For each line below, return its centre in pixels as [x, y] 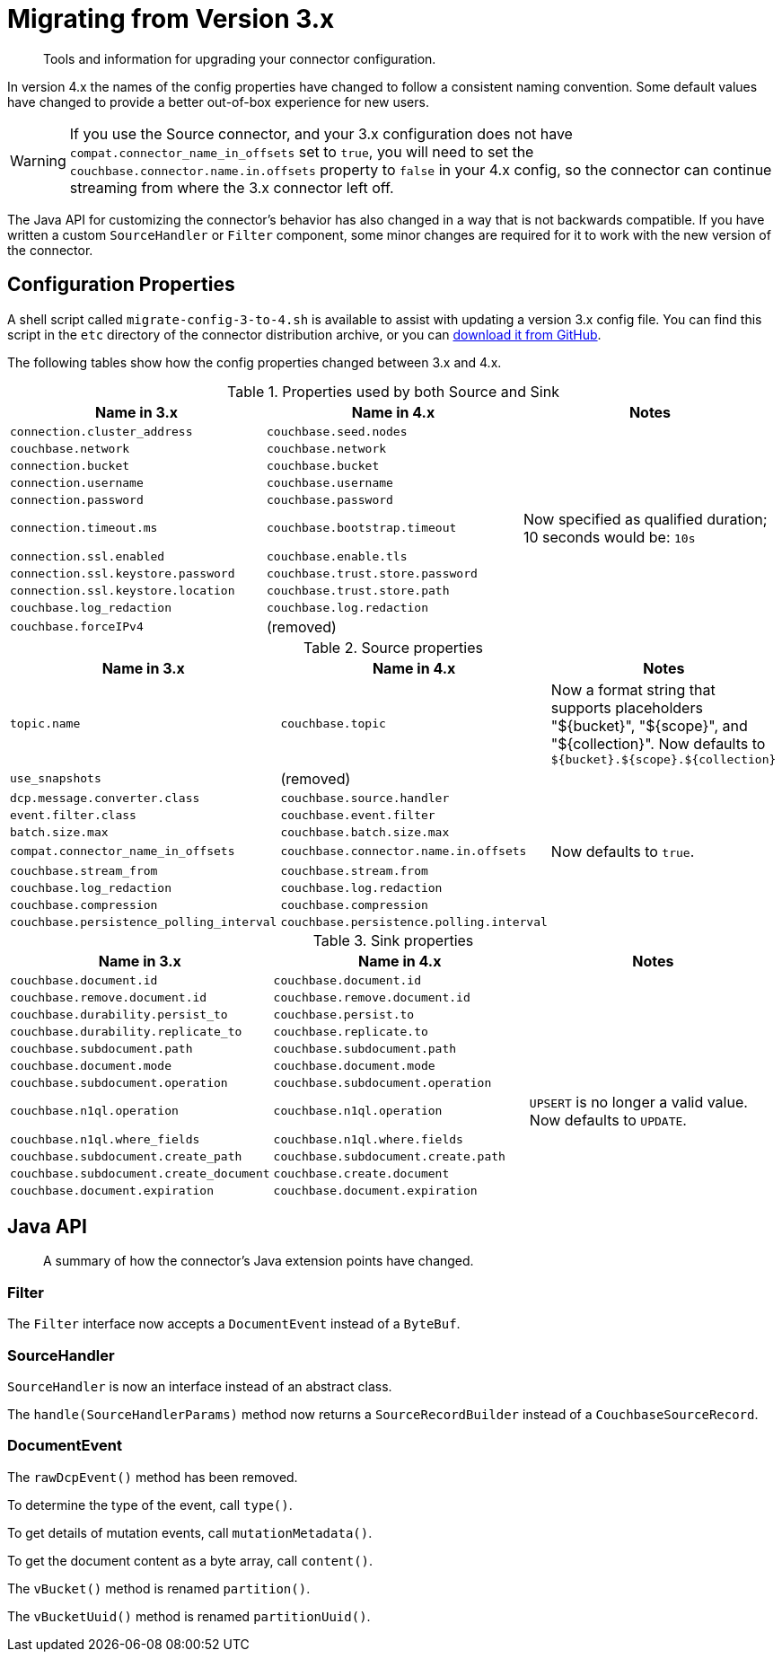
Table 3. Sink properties [393, 940]
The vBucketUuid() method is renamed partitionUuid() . [189, 1616]
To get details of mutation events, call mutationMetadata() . [190, 1532]
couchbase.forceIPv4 [77, 627]
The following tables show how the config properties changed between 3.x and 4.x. [255, 362]
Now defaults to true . [623, 851]
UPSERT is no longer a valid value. [638, 1102]
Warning [38, 160]
